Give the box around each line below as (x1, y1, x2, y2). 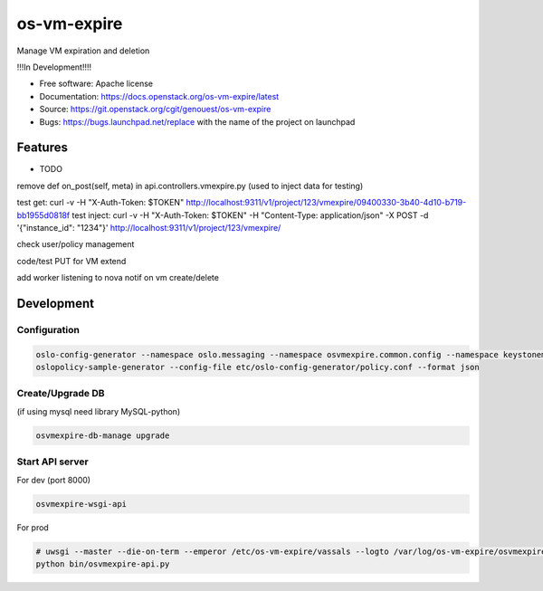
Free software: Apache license (39, 78, 154, 90)
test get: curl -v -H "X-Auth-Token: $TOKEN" (16, 197, 185, 208)
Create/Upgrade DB (16, 387, 105, 400)
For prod (16, 521, 49, 533)
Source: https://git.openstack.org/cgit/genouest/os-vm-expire (39, 104, 271, 115)
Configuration (16, 323, 81, 336)
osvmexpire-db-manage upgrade (35, 430, 170, 441)
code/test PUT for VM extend (16, 255, 127, 266)
